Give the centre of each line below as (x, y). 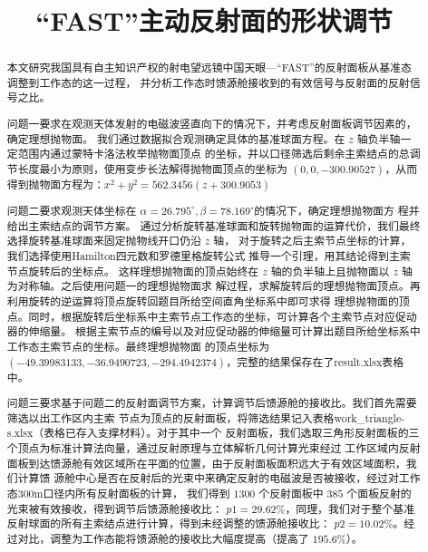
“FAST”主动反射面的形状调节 (214, 20)
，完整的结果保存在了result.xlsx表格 (315, 361)
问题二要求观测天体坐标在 (72, 210)
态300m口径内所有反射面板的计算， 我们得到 (118, 494)
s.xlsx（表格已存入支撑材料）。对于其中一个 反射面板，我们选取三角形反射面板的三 (213, 433)
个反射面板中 (291, 494)
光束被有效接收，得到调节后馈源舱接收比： (115, 508)
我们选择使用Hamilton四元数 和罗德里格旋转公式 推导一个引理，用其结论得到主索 (209, 255)
